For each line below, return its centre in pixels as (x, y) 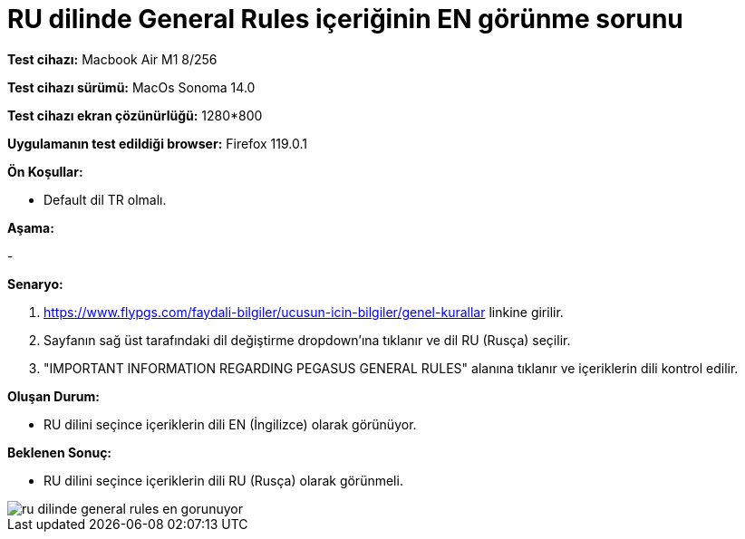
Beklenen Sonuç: (60, 452)
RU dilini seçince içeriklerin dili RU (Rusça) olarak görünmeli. (223, 480)
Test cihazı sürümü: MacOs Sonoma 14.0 (131, 87)
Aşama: (31, 227)
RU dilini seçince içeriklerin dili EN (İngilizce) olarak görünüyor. (230, 424)
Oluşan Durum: (53, 396)
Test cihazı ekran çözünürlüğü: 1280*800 (135, 115)
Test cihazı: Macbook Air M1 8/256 (112, 59)
